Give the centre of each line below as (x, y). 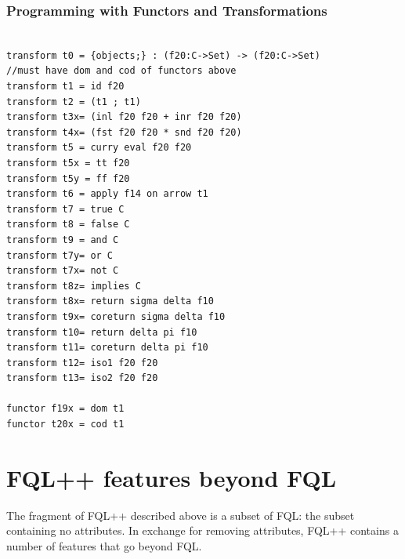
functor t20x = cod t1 (65, 425)
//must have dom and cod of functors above (121, 71)
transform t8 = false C (68, 225)
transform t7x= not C (63, 271)
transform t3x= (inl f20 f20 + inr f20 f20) (124, 117)
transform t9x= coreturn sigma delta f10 (116, 316)
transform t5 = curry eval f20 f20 (99, 148)
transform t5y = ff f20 (68, 178)
